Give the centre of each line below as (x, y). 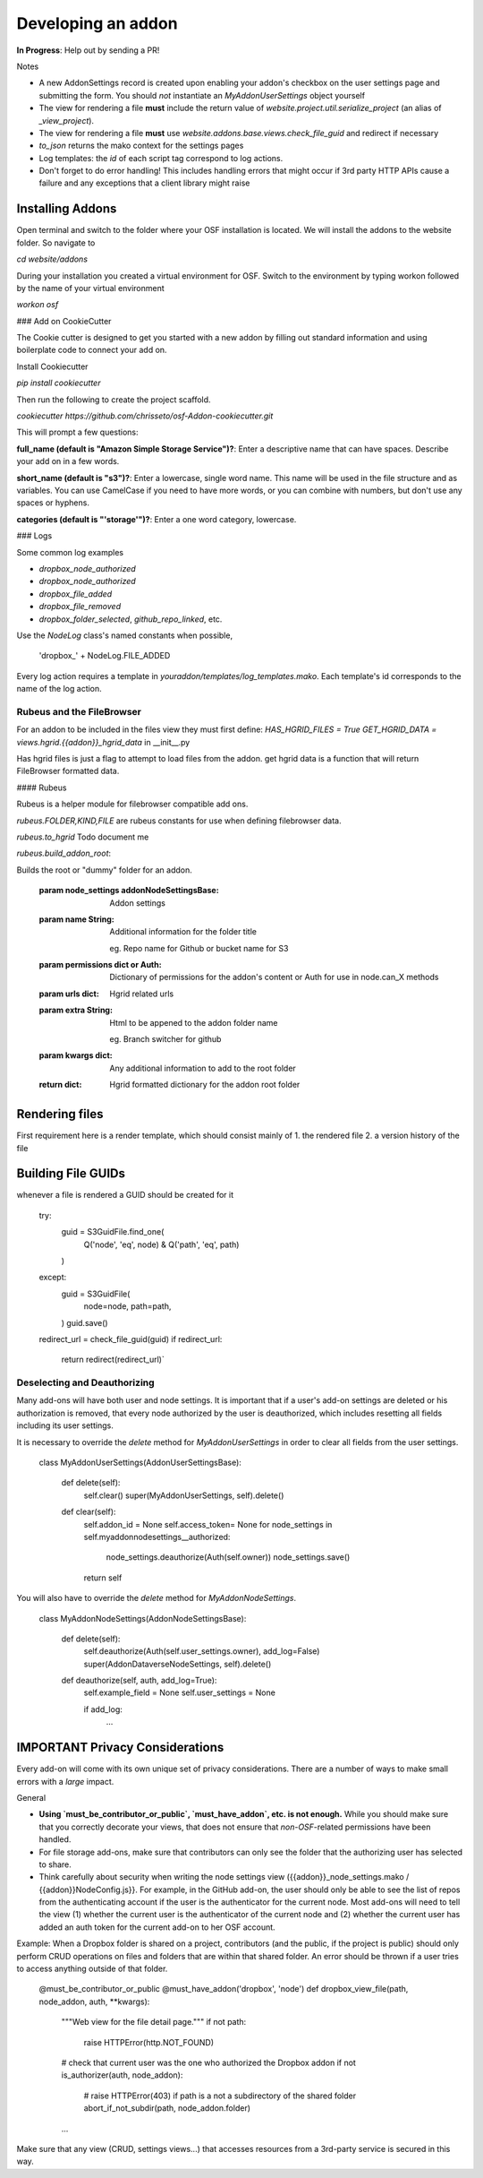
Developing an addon (97, 23)
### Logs (34, 536)
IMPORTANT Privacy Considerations (120, 1748)
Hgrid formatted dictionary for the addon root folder (205, 1085)
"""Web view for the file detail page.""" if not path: (154, 2022)
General (31, 1797)
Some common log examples (70, 552)
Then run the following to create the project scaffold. (114, 400)
